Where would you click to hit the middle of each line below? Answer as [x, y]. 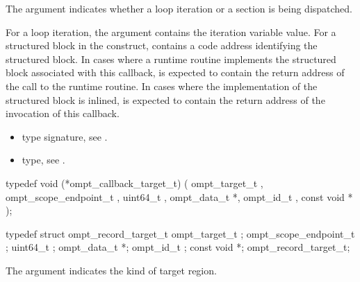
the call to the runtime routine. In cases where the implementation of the [162, 86]
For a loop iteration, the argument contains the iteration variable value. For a [171, 32]
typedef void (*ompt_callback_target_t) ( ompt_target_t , [134, 183]
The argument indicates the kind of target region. [111, 270]
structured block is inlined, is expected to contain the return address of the [165, 99]
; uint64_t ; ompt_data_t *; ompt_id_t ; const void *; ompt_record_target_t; [178, 247]
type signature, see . [65, 136]
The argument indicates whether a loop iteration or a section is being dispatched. [179, 8]
